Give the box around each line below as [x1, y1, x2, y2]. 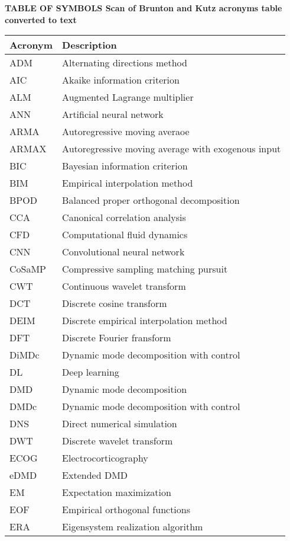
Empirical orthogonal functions [62, 502, 191, 517]
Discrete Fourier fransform [62, 331, 171, 345]
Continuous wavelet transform [62, 279, 186, 293]
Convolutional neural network [62, 245, 185, 259]
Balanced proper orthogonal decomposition [62, 193, 240, 207]
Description [62, 38, 117, 52]
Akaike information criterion [62, 73, 180, 87]
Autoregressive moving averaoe [62, 124, 190, 139]
